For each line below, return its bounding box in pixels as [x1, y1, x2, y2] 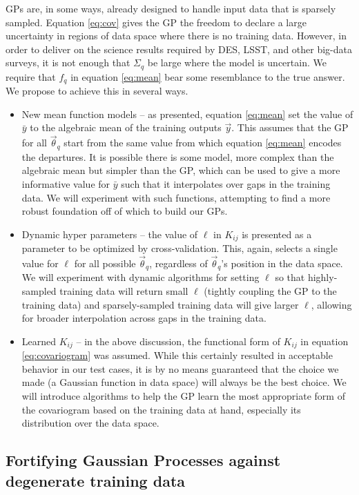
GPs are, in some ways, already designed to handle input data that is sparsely [6, 1, 336, 15]
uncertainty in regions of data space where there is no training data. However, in [6, 28, 347, 43]
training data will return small [59, 284, 188, 298]
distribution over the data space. [21, 416, 159, 430]
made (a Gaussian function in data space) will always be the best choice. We [21, 375, 347, 389]
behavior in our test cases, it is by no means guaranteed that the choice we [21, 361, 339, 376]
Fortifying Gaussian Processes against [6, 449, 281, 471]
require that [6, 69, 56, 84]
